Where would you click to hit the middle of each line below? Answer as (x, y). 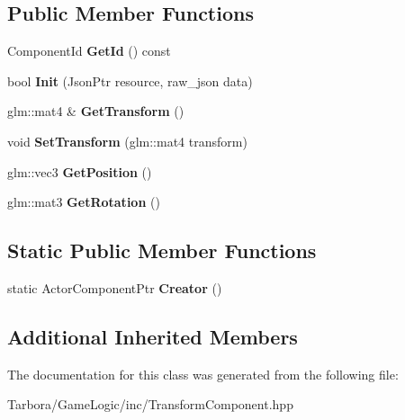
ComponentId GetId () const (89, 51)
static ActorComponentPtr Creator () (115, 287)
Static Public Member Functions (162, 250)
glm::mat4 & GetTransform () (96, 111)
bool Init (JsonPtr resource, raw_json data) (130, 80)
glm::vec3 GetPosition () (80, 171)
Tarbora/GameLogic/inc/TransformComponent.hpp (150, 404)
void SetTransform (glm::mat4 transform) (127, 141)
